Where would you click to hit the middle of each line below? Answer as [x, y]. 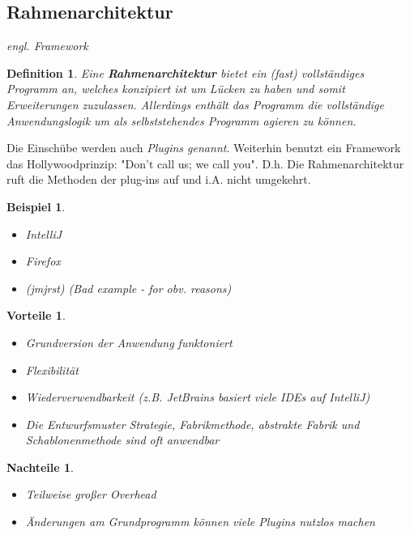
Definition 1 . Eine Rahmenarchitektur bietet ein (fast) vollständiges [186, 72]
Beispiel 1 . [36, 206]
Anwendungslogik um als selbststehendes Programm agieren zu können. [182, 120]
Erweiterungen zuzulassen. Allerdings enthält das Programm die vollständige [195, 104]
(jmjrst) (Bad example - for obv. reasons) [128, 288]
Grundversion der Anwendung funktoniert [129, 342]
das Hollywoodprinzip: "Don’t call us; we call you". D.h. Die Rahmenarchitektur [205, 163]
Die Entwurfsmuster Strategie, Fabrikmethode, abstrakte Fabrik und [192, 424]
